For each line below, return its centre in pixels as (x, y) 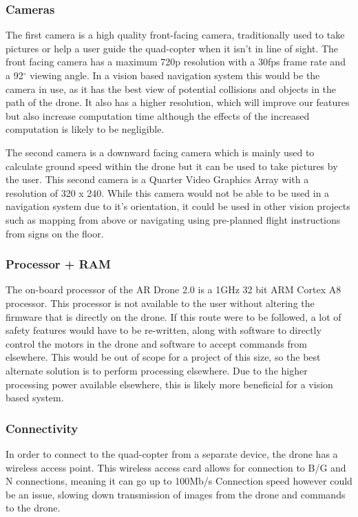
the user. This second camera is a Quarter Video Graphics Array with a (157, 179)
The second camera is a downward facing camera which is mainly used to (160, 152)
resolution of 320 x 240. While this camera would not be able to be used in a (168, 192)
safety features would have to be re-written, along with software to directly (164, 330)
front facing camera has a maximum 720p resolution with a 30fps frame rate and (176, 62)
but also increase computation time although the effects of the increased (158, 115)
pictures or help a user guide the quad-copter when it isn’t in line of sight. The (172, 48)
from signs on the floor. (55, 233)
